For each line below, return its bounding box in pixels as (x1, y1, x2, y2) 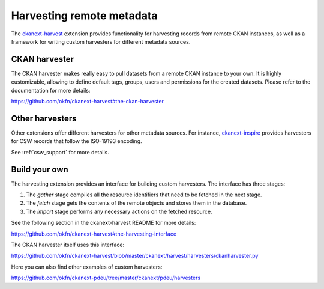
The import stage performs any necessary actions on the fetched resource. (26, 208, 212, 215)
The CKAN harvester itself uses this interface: (11, 241, 125, 248)
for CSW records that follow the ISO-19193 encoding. (11, 138, 142, 145)
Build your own (11, 164, 68, 174)
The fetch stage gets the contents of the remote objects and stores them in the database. (26, 199, 247, 207)
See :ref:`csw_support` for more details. (11, 148, 109, 156)
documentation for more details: (11, 87, 91, 94)
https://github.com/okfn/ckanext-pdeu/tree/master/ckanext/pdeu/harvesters (11, 274, 201, 282)
